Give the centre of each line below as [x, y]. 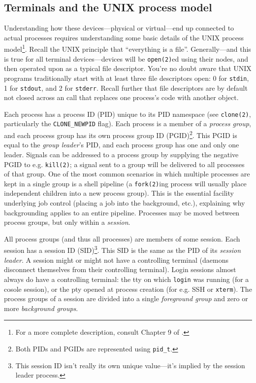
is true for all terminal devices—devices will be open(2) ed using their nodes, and [126, 58]
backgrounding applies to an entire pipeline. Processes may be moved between [122, 212]
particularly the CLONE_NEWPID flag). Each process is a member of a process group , [128, 123]
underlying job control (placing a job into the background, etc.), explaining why [125, 203]
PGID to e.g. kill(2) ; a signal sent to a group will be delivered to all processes [124, 164]
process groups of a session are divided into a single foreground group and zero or [126, 298]
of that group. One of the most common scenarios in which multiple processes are [127, 174]
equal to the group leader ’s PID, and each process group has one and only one [122, 145]
